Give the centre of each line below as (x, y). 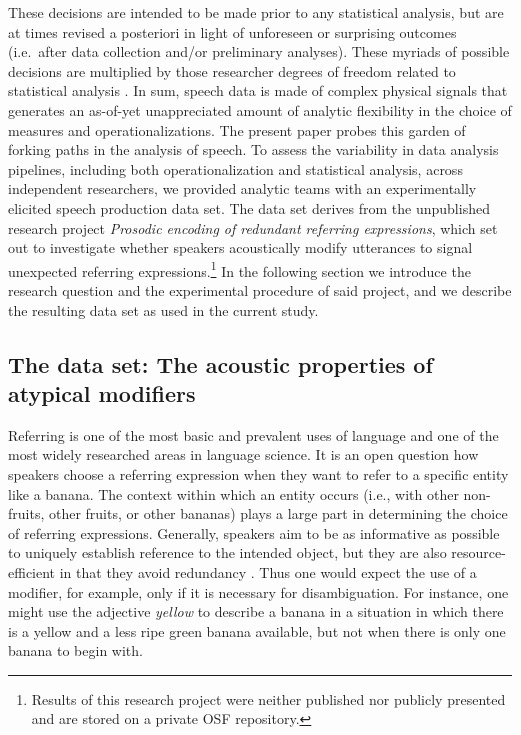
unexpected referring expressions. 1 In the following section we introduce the (239, 269)
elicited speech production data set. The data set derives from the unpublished (249, 207)
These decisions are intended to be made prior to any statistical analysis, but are (256, 12)
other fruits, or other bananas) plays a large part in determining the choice (278, 513)
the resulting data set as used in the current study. (163, 309)
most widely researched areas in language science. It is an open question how (243, 454)
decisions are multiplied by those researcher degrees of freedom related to (232, 70)
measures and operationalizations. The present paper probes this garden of (237, 129)
